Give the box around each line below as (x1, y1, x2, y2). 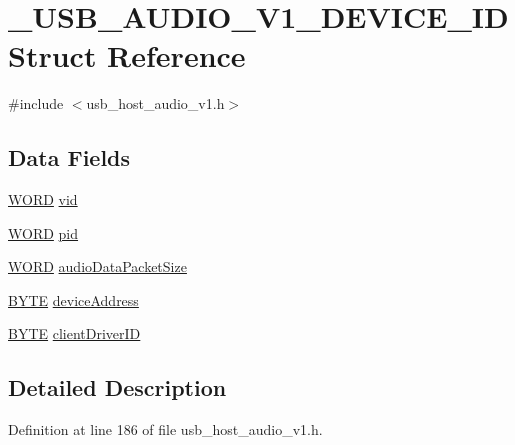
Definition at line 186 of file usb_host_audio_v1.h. (8, 419, 323, 440)
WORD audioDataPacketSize (8, 256, 187, 277)
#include (8, 93, 64, 114)
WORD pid (8, 222, 79, 243)
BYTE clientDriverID (8, 323, 141, 344)
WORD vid (8, 189, 78, 210)
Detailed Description (8, 372, 227, 403)
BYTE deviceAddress (8, 289, 139, 310)
